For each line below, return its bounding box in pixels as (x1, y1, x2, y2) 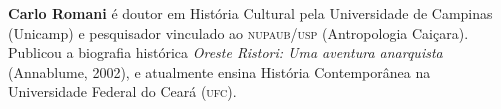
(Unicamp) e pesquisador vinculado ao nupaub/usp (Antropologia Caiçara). (8, 22, 469, 43)
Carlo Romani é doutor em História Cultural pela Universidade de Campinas (8, 3, 493, 23)
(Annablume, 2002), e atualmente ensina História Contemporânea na (8, 61, 431, 82)
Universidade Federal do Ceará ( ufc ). (8, 81, 237, 102)
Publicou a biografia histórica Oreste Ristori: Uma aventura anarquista (8, 42, 443, 63)
